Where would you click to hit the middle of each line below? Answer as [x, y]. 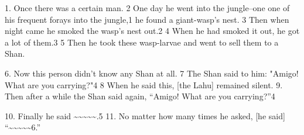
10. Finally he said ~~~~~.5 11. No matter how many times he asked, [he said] [145, 115]
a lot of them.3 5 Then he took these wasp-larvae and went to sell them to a [142, 42]
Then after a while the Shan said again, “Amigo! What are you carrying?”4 [140, 96]
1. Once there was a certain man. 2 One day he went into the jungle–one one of [147, 8]
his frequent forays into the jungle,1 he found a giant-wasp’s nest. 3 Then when [147, 19]
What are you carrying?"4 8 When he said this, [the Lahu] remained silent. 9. [144, 84]
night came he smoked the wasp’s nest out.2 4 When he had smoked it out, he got [152, 31]
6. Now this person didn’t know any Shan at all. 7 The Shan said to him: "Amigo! [152, 73]
